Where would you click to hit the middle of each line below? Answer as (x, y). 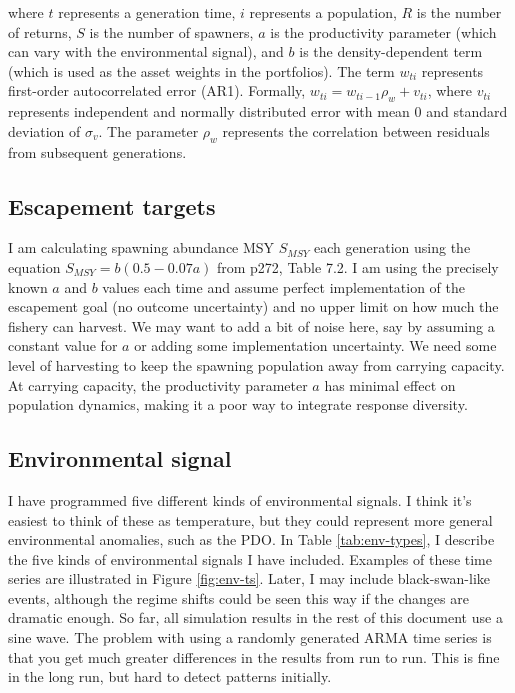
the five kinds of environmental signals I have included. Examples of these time (250, 558)
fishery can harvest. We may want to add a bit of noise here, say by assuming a (251, 325)
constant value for (63, 345)
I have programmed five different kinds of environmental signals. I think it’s (240, 499)
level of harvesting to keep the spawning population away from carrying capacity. (256, 364)
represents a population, (323, 12)
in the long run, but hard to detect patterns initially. (170, 676)
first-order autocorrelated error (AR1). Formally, (157, 90)
